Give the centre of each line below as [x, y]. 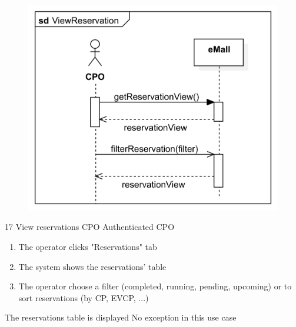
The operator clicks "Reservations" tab [88, 246]
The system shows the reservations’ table [92, 266]
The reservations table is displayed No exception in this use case [121, 317]
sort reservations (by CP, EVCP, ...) [84, 297]
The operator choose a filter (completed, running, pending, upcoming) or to [155, 286]
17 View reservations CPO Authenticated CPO [90, 227]
